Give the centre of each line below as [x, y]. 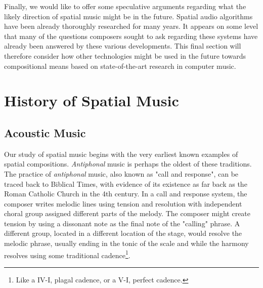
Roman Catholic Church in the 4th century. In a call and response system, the [126, 194]
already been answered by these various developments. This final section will [123, 46]
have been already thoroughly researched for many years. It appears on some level [131, 26]
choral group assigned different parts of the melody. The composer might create [127, 213]
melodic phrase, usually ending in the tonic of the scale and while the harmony [126, 243]
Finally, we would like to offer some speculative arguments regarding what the [125, 6]
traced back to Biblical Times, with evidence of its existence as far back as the [126, 183]
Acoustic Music [45, 132]
